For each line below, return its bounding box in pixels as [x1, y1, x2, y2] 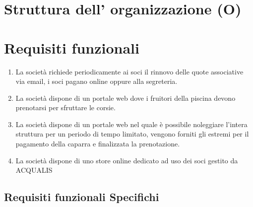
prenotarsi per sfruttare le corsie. [15, 102, 116, 113]
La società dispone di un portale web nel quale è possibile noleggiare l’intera [15, 119, 248, 129]
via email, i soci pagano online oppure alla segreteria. [15, 76, 178, 86]
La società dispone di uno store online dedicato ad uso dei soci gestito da [15, 155, 238, 165]
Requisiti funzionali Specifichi [4, 189, 159, 205]
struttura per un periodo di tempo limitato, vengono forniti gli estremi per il [15, 129, 249, 139]
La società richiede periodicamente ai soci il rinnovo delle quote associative [15, 66, 244, 76]
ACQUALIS [15, 165, 53, 175]
